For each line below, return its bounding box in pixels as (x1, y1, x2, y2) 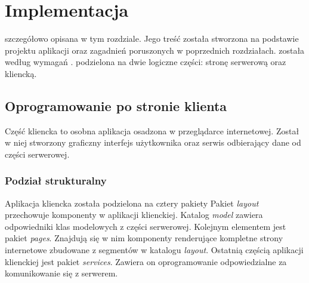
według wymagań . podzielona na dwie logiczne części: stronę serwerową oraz (5, 56, 286, 68)
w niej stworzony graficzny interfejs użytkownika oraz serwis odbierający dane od (5, 136, 301, 149)
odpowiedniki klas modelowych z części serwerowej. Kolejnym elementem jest (5, 220, 286, 232)
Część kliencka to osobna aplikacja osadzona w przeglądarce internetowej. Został (5, 124, 299, 137)
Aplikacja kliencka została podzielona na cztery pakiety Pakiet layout (5, 196, 259, 209)
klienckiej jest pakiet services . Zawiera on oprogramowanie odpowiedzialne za (5, 255, 287, 267)
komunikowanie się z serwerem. (5, 267, 118, 279)
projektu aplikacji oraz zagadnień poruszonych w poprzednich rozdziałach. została (5, 44, 305, 56)
